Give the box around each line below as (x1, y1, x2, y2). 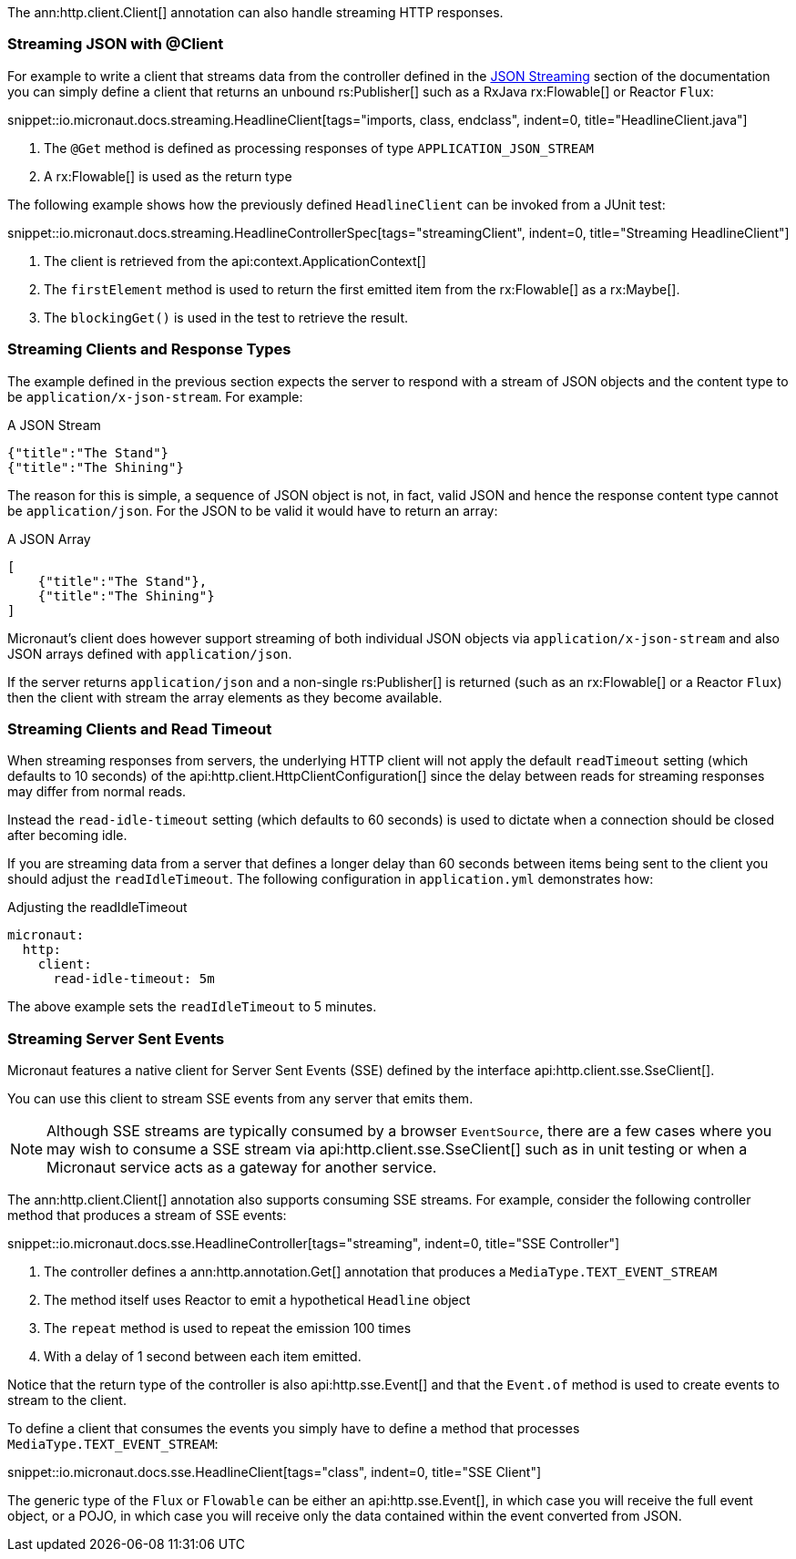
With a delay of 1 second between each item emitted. (44, 1349, 362, 1364)
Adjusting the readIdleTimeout (7, 899, 188, 916)
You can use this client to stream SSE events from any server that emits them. (7, 1091, 474, 1106)
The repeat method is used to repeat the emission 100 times (44, 1320, 412, 1336)
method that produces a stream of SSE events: (7, 1207, 287, 1223)
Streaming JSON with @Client (7, 35, 224, 54)
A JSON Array (7, 530, 91, 547)
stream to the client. (7, 1392, 127, 1408)
